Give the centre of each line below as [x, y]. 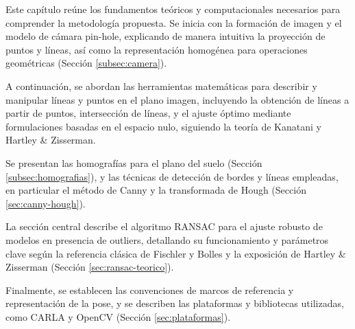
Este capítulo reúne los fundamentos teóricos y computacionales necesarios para [173, 9]
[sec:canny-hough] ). [46, 203]
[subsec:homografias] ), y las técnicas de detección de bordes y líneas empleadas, [172, 176]
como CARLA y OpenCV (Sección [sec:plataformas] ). [118, 316]
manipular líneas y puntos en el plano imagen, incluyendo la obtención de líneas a [177, 99]
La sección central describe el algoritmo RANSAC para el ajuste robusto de [164, 226]
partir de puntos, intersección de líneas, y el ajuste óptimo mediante [148, 113]
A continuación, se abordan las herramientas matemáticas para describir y [161, 86]
